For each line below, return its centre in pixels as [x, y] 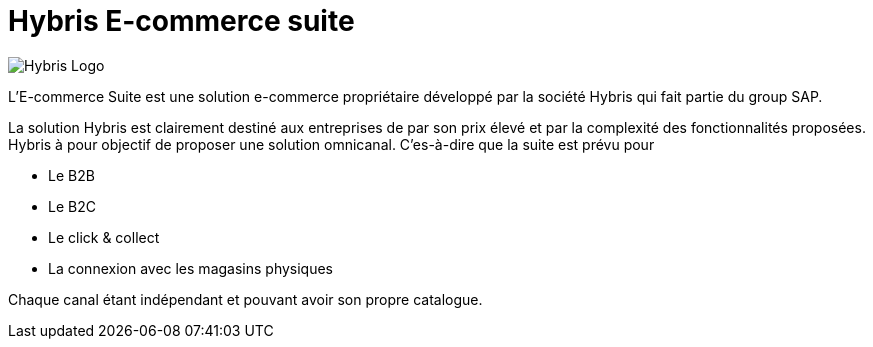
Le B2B [71, 175]
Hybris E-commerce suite [181, 21]
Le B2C [72, 206]
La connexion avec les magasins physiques [191, 268]
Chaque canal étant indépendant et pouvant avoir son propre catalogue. [245, 299]
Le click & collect [104, 237]
